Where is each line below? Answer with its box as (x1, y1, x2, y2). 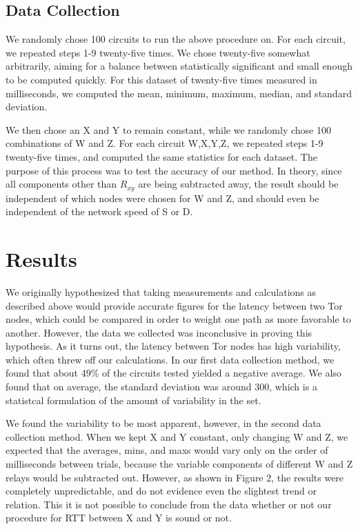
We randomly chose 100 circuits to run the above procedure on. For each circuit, (6, 32, 346, 46)
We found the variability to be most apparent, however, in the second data (6, 416, 321, 430)
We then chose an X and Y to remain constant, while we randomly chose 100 (6, 122, 331, 137)
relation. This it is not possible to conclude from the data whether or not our (6, 497, 332, 511)
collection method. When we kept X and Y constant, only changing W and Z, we (6, 429, 348, 443)
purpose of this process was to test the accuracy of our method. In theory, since (6, 163, 342, 177)
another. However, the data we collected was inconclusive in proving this (6, 325, 312, 339)
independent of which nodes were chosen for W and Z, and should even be (6, 190, 319, 205)
